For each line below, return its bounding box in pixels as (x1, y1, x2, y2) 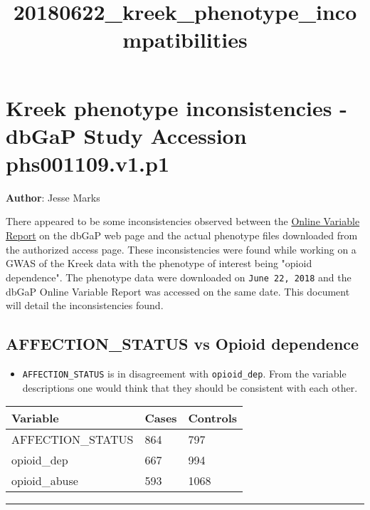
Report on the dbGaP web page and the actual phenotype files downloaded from (6, 228, 358, 243)
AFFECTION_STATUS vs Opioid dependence (6, 333, 359, 355)
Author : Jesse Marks (6, 189, 100, 204)
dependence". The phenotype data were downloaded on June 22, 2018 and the (6, 269, 351, 284)
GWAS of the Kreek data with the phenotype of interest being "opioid (6, 256, 312, 271)
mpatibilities (122, 25, 248, 54)
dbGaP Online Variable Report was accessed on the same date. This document (6, 283, 350, 298)
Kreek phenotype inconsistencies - (6, 93, 347, 122)
